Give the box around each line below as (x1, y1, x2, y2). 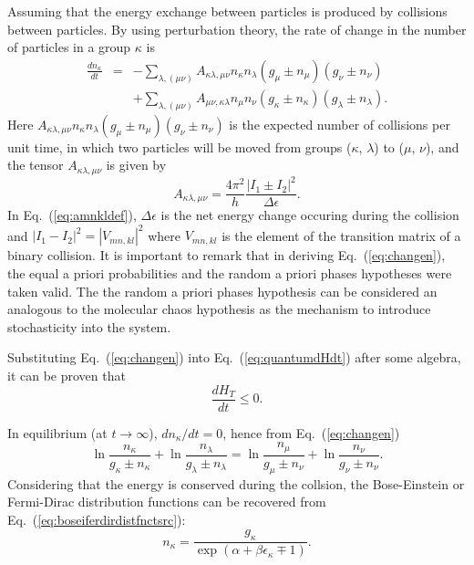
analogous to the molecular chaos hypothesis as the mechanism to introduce (7, 299, 431, 319)
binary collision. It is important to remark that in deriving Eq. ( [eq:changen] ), (7, 246, 446, 265)
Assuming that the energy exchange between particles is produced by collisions (7, 2, 448, 20)
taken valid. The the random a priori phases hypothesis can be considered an (7, 281, 438, 300)
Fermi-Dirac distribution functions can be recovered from (7, 492, 326, 511)
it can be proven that (7, 365, 126, 384)
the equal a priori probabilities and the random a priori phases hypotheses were (7, 264, 452, 282)
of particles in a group (7, 37, 131, 57)
